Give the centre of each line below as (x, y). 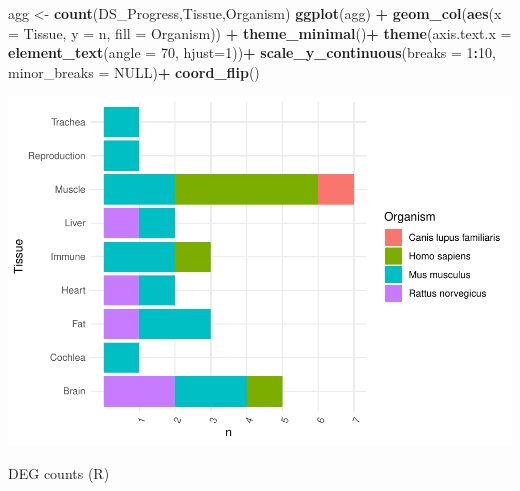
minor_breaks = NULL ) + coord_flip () (134, 71)
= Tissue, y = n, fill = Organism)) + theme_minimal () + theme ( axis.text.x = (260, 32)
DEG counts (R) (59, 472)
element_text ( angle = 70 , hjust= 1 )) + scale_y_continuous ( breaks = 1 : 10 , (252, 52)
